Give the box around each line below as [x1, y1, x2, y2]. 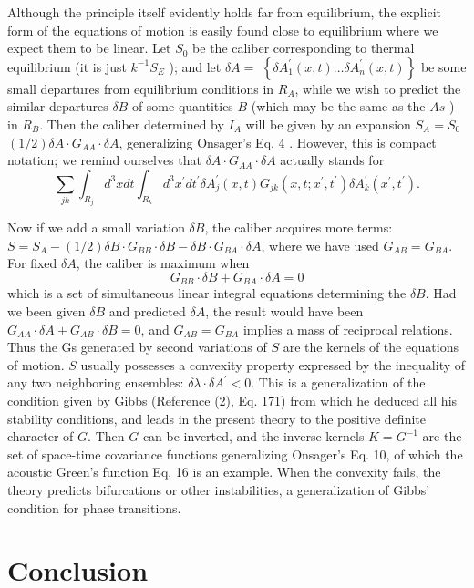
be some [420, 57, 467, 76]
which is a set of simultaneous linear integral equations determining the [7, 284, 407, 303]
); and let [169, 57, 222, 76]
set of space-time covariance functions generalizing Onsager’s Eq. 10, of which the [7, 444, 463, 463]
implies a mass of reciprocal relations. [242, 319, 453, 338]
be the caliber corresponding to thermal [192, 38, 415, 57]
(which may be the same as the [251, 97, 426, 116]
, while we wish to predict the [294, 78, 461, 98]
